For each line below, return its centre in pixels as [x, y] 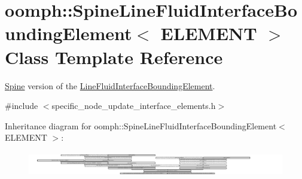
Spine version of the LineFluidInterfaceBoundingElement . [110, 85]
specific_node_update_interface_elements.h [134, 106]
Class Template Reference [114, 57]
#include [22, 106]
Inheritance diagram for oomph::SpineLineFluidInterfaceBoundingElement [141, 125]
